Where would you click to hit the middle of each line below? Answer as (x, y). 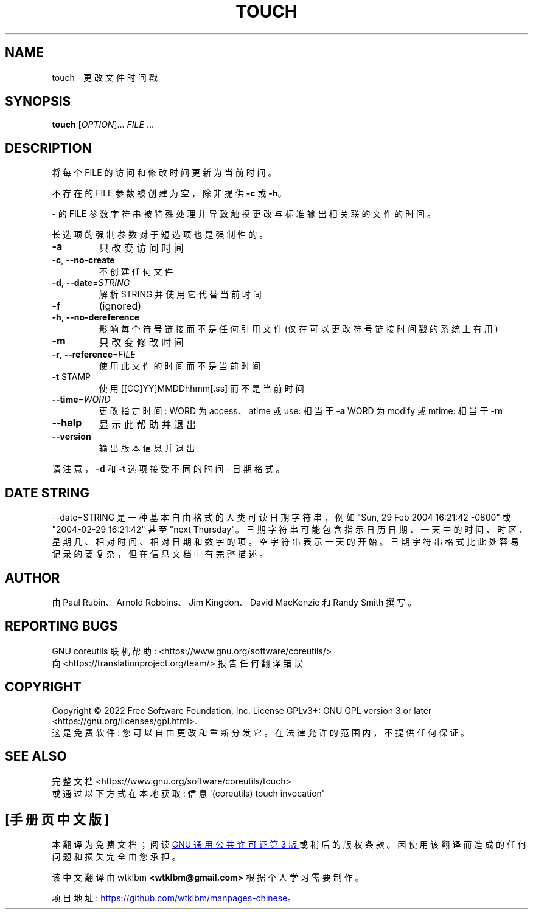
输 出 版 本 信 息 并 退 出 (147, 448)
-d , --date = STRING (91, 283)
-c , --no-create (83, 260)
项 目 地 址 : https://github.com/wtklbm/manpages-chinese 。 (174, 898)
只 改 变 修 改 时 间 (141, 343)
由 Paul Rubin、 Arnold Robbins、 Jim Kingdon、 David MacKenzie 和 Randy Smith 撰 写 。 (234, 602)
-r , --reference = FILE (94, 355)
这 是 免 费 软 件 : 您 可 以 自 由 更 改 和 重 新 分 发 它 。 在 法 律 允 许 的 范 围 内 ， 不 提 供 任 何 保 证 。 (261, 732)
